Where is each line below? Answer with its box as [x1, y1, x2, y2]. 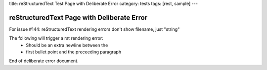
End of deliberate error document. [9, 58, 79, 64]
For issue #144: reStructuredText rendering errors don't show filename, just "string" [9, 26, 180, 32]
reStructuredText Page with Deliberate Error [9, 13, 148, 22]
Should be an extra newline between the [26, 42, 108, 48]
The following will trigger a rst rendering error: [9, 35, 103, 41]
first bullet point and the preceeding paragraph [26, 49, 121, 55]
